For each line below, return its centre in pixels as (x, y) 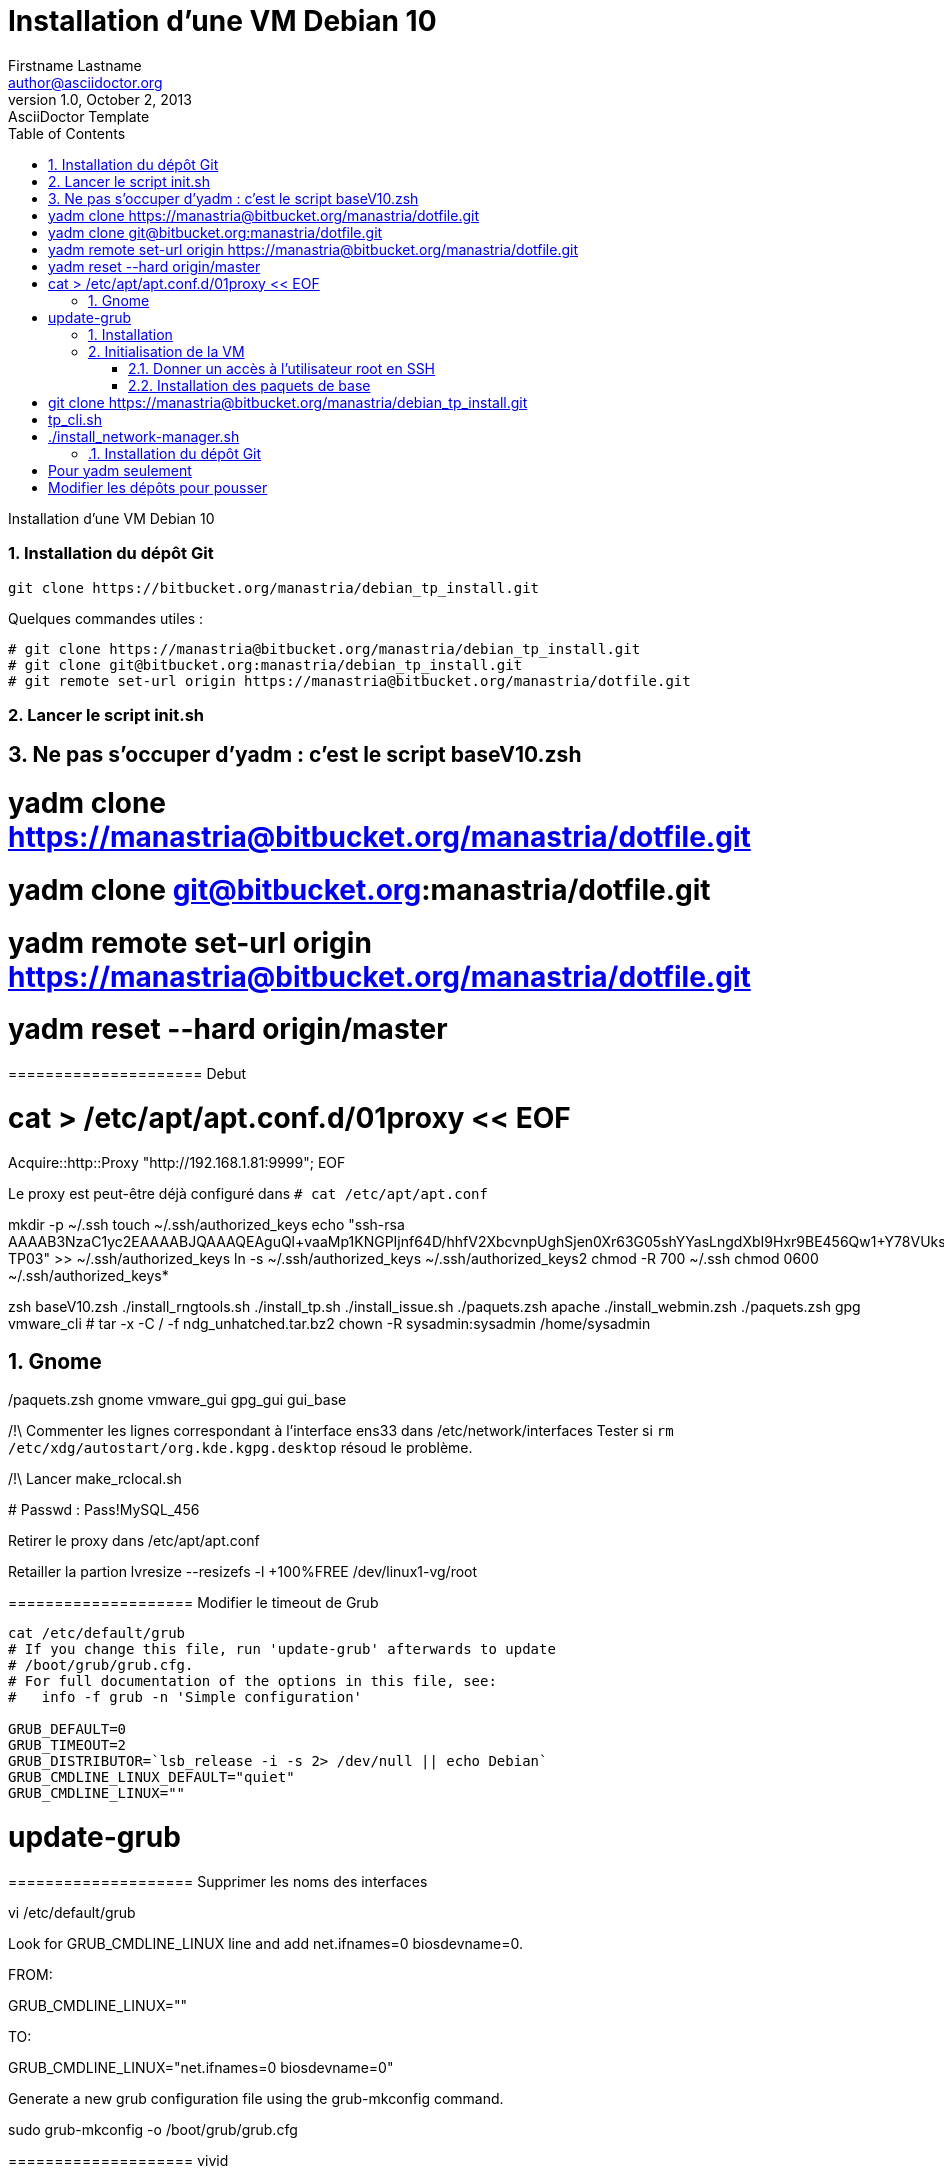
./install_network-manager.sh (144, 436)
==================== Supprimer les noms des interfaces (218, 1881)
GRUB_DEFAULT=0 (67, 1729)
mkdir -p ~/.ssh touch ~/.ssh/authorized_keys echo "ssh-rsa (206, 1224)
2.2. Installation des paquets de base (249, 385)
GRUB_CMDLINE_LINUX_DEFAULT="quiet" (151, 1777)
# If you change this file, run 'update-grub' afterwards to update (282, 1649)
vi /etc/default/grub (72, 1912)
